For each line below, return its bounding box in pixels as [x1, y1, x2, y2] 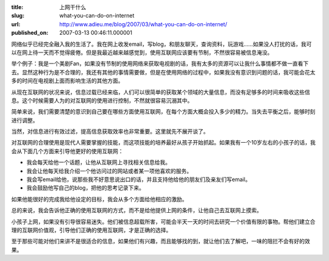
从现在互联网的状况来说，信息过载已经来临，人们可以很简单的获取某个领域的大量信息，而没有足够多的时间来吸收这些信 [11, 88, 310, 96]
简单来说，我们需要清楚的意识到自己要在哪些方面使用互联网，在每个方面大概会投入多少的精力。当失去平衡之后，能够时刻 [11, 108, 316, 115]
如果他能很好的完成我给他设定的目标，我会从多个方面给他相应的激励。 [11, 195, 188, 202]
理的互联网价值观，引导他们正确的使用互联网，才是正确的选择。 [11, 226, 172, 234]
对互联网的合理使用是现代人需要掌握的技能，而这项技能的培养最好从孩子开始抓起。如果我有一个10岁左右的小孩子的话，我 [11, 139, 316, 146]
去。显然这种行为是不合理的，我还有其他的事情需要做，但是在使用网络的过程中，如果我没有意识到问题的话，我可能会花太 [11, 68, 316, 76]
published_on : [11, 29, 49, 37]
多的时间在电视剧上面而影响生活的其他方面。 [11, 77, 124, 85]
